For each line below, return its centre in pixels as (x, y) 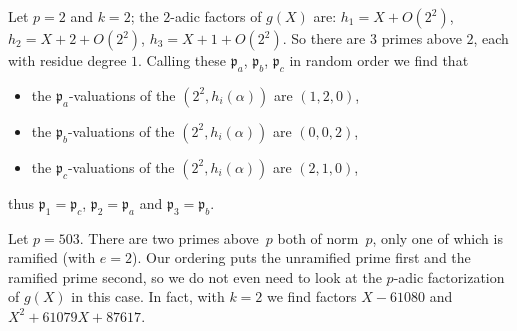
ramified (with (52, 257)
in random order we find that (379, 60)
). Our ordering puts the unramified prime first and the (301, 257)
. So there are (324, 38)
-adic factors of (216, 16)
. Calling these (182, 60)
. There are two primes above (169, 237)
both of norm (318, 237)
